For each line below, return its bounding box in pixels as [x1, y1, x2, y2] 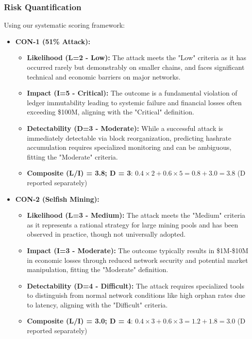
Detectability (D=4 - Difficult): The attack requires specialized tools [27, 280, 245, 291]
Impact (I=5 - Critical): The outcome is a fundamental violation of [27, 88, 237, 98]
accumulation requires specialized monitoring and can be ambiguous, [27, 142, 232, 152]
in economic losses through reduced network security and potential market [27, 255, 248, 265]
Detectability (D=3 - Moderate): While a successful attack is [27, 123, 223, 133]
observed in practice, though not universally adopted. [27, 229, 186, 239]
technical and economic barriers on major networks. [27, 71, 181, 81]
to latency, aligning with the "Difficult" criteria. [27, 299, 168, 309]
